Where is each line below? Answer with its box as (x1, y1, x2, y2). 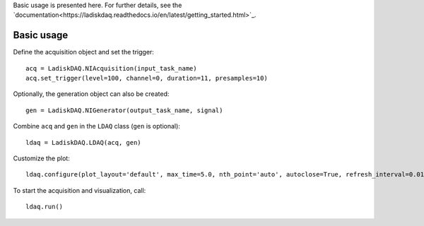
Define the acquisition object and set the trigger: (13, 48, 155, 56)
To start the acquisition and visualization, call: (13, 186, 146, 194)
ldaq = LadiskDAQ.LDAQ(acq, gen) (25, 138, 141, 146)
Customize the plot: (13, 154, 70, 162)
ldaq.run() (25, 203, 64, 211)
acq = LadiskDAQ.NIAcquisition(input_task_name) (25, 64, 197, 72)
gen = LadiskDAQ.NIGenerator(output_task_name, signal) (25, 106, 223, 114)
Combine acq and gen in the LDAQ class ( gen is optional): (13, 122, 180, 131)
